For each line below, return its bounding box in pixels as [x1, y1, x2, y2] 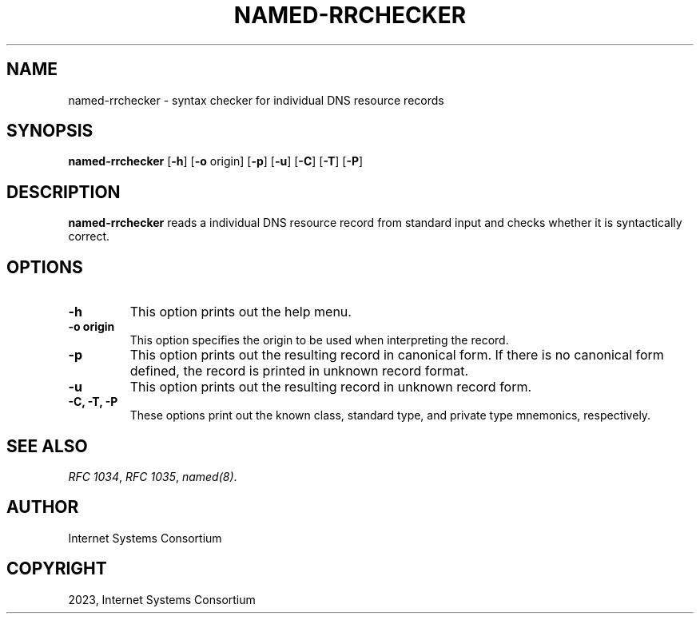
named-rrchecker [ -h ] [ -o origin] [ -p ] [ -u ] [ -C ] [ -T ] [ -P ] [68, 154, 364, 169]
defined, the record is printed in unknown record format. [129, 363, 468, 380]
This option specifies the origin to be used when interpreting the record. [129, 333, 509, 348]
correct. [68, 229, 110, 244]
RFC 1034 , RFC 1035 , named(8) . [68, 469, 237, 483]
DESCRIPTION [6, 181, 121, 202]
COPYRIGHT [6, 558, 107, 579]
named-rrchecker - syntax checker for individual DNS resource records [68, 93, 444, 107]
